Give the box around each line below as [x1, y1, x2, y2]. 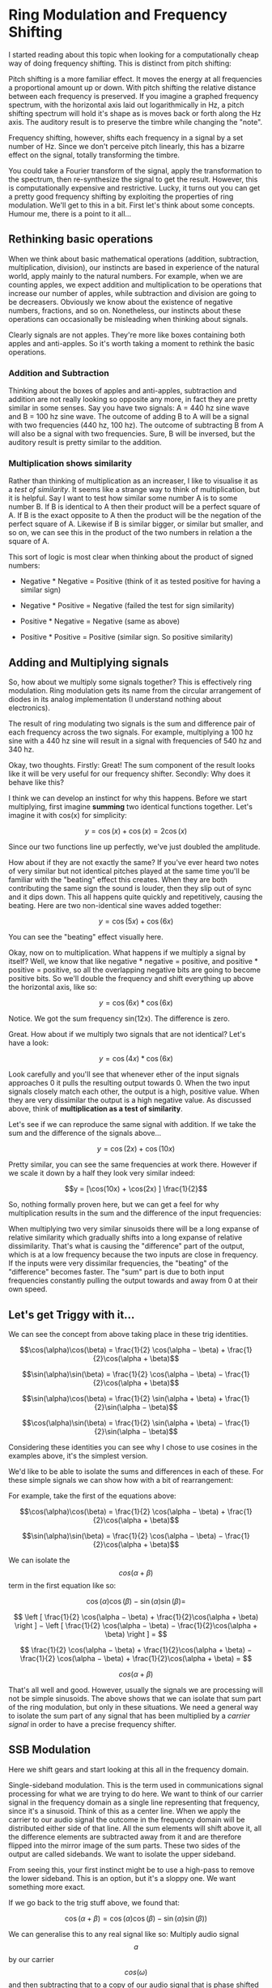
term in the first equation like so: [8, 1580, 117, 1590]
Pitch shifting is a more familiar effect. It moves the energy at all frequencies [8, 74, 262, 84]
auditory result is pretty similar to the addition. [8, 438, 162, 448]
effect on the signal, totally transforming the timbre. [8, 150, 181, 160]
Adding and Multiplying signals [8, 655, 169, 670]
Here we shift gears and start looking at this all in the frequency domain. [8, 1764, 249, 1774]
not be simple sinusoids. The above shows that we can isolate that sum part [8, 1693, 261, 1703]
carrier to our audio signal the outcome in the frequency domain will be [8, 1814, 245, 1824]
